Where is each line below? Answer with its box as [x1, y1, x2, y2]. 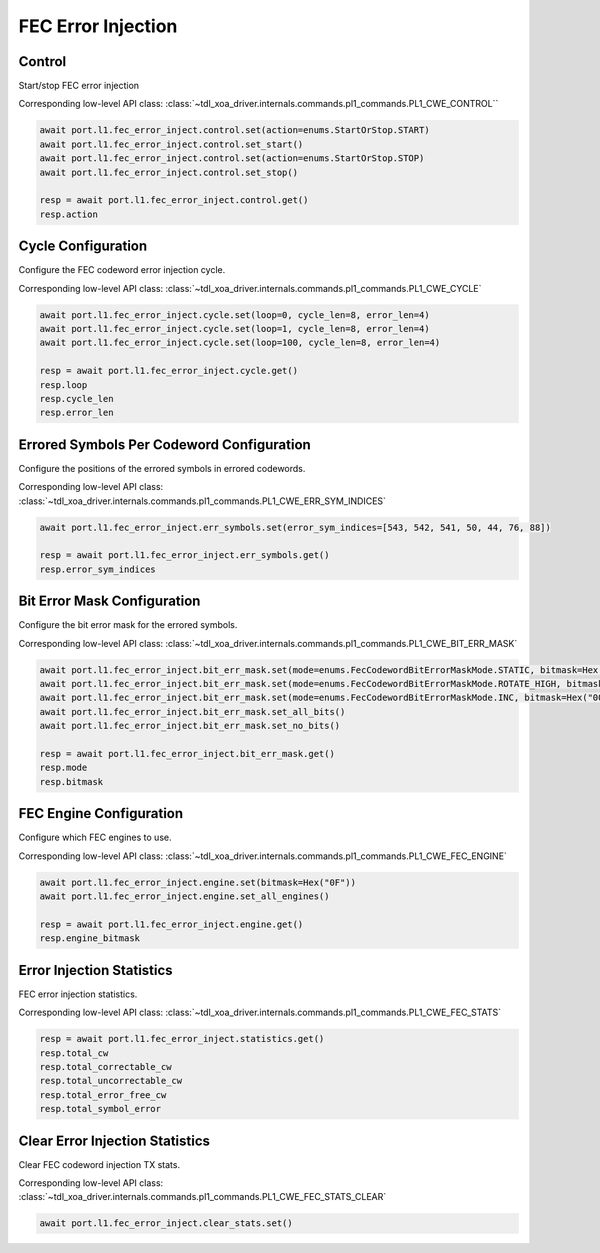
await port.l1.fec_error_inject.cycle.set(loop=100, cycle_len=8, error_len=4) [39, 337, 441, 349]
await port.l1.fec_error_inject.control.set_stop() [39, 166, 299, 178]
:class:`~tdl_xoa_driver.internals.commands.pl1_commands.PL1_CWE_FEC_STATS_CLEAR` [18, 1191, 387, 1203]
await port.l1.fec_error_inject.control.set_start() [39, 138, 304, 150]
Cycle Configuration [18, 238, 148, 255]
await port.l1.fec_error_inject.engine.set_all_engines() [39, 891, 330, 902]
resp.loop [39, 379, 88, 390]
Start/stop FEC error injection [18, 80, 140, 92]
